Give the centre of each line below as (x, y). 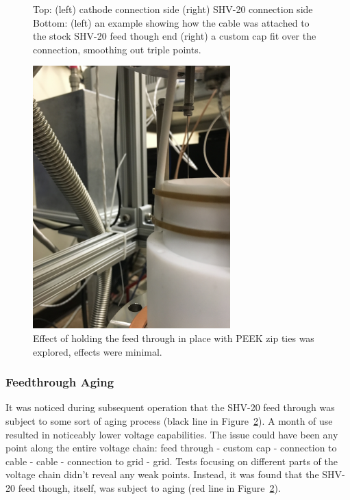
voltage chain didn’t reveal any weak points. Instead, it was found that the (162, 474)
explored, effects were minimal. (98, 351)
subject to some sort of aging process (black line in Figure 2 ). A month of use (169, 420)
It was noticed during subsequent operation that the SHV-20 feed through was (170, 407)
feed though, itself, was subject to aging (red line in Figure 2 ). (149, 487)
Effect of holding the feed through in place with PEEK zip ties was (174, 338)
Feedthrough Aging (60, 382)
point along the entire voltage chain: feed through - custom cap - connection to (171, 448)
